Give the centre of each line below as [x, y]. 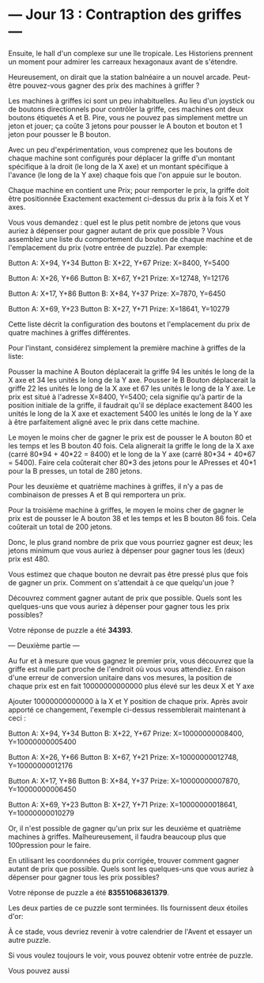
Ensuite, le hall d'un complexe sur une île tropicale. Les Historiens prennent [131, 53]
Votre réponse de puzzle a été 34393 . [70, 629]
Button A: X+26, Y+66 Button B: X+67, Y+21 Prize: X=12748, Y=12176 [119, 278]
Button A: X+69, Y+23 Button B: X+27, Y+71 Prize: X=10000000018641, [123, 804]
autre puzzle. [30, 940]
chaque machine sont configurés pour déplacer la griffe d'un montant [122, 158]
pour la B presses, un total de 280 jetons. [75, 471]
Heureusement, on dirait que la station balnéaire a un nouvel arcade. [120, 77]
